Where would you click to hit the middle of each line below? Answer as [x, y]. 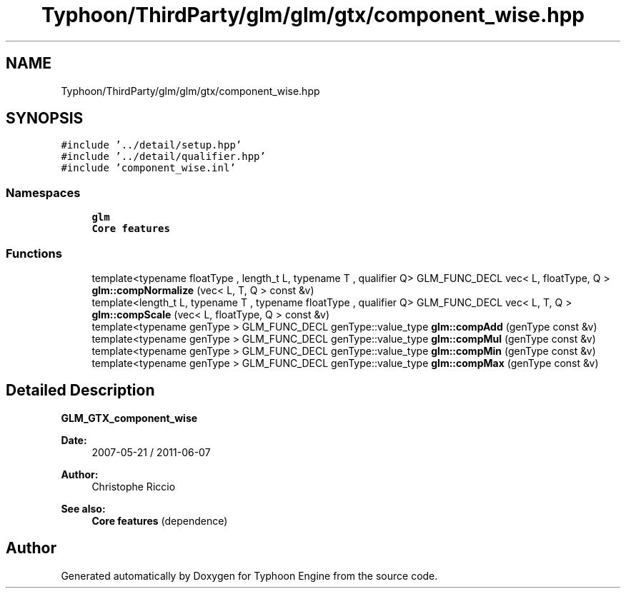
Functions [34, 253]
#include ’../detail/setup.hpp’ [151, 145]
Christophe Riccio [134, 486]
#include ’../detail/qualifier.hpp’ [163, 157]
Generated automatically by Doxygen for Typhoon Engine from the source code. [249, 575]
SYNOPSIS [45, 119]
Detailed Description [80, 391]
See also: [83, 508]
